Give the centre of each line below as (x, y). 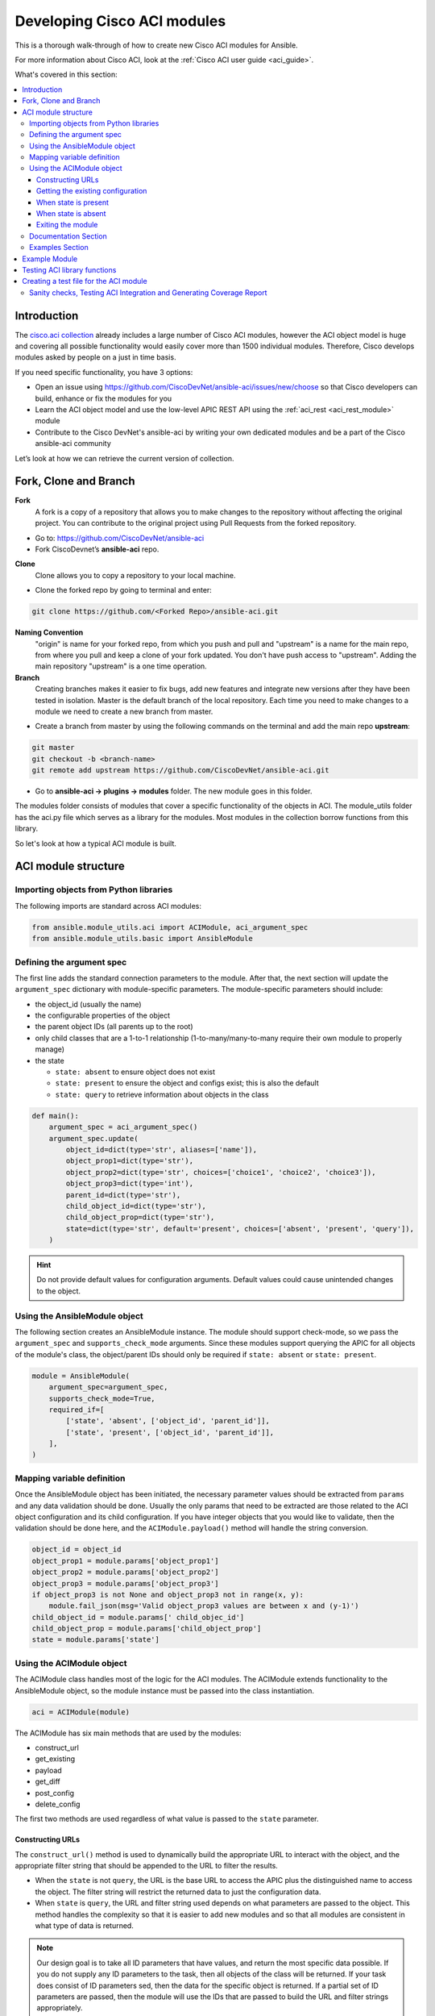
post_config (55, 1793)
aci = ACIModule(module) (81, 1712)
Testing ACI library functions (69, 269)
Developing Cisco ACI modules (120, 21)
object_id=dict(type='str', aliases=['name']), (162, 1150)
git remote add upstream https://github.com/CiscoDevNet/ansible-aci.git (180, 771)
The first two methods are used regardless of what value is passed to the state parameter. (167, 1819)
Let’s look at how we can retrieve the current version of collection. (124, 458)
